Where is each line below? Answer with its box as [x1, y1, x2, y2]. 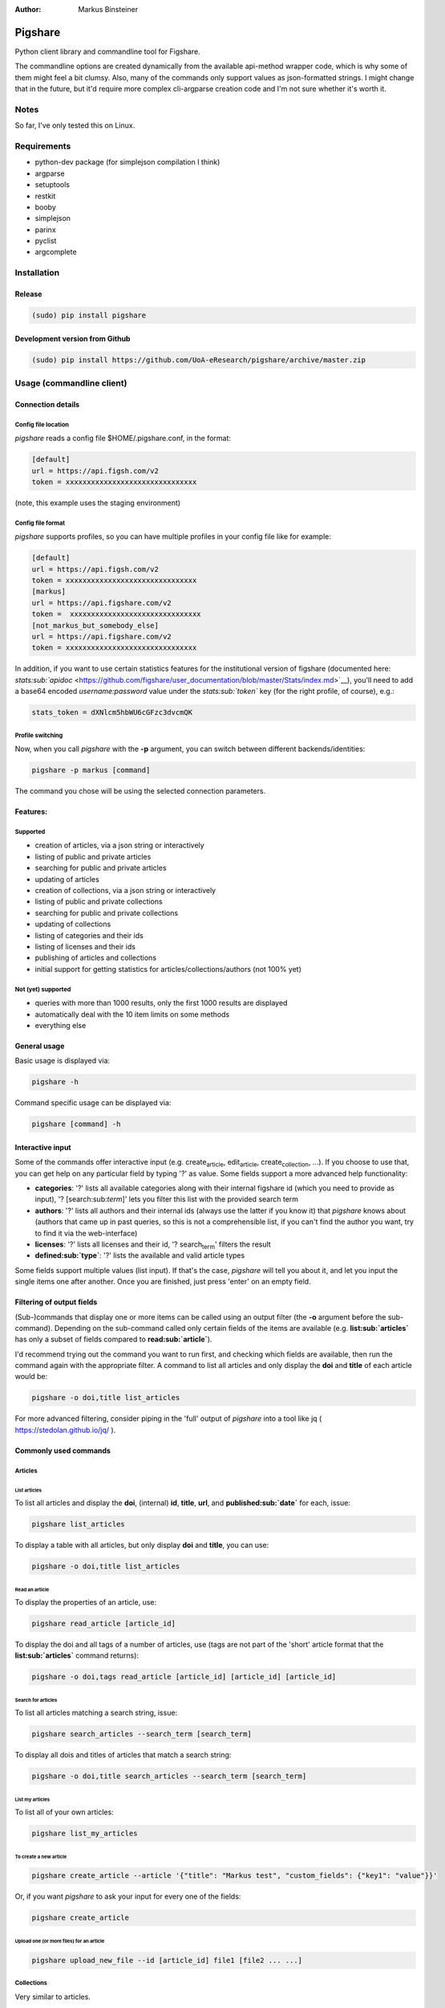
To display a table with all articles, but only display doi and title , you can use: [14, 1541, 269, 1550]
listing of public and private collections [34, 896, 164, 907]
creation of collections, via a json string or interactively [34, 886, 216, 895]
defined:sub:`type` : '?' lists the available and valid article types [34, 1251, 245, 1260]
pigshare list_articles [31, 1520, 126, 1529]
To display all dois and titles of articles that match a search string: [14, 1749, 232, 1759]
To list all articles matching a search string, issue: [14, 1708, 178, 1717]
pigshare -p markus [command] [31, 765, 151, 775]
